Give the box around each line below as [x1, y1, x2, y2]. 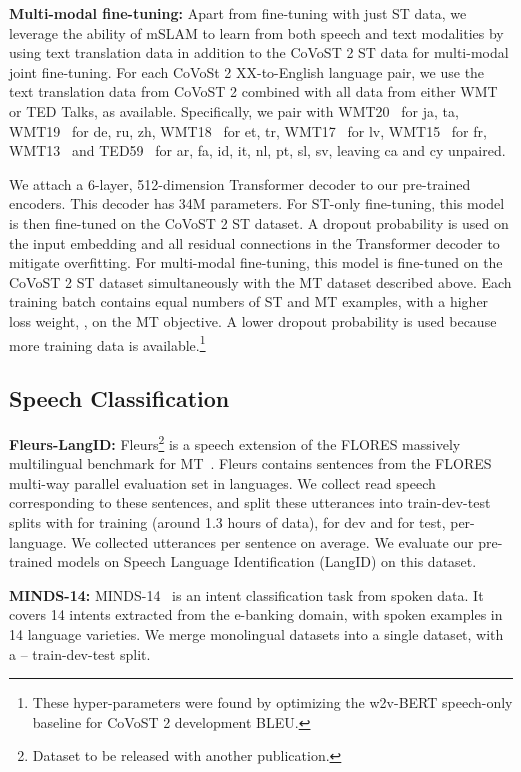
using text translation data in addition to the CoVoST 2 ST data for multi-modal [9, 42, 509, 63]
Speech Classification [9, 383, 230, 414]
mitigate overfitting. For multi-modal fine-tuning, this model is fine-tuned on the [9, 252, 503, 273]
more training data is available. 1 [9, 331, 206, 355]
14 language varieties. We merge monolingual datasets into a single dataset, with [9, 623, 504, 644]
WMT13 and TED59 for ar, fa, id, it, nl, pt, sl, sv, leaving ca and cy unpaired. [9, 140, 506, 161]
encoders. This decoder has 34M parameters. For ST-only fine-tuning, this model [9, 193, 505, 214]
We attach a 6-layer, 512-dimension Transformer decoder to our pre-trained [9, 173, 471, 194]
